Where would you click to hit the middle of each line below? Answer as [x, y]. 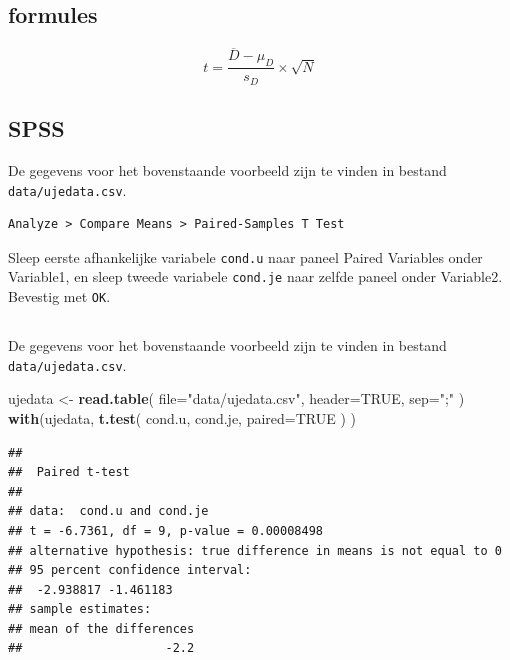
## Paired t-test [69, 472]
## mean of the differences [101, 628]
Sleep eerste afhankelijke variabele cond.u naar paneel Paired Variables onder [245, 256]
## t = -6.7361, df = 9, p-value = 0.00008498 [165, 530]
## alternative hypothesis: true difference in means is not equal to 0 [255, 550]
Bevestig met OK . [59, 296]
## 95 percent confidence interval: [130, 570]
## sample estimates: [80, 609]
